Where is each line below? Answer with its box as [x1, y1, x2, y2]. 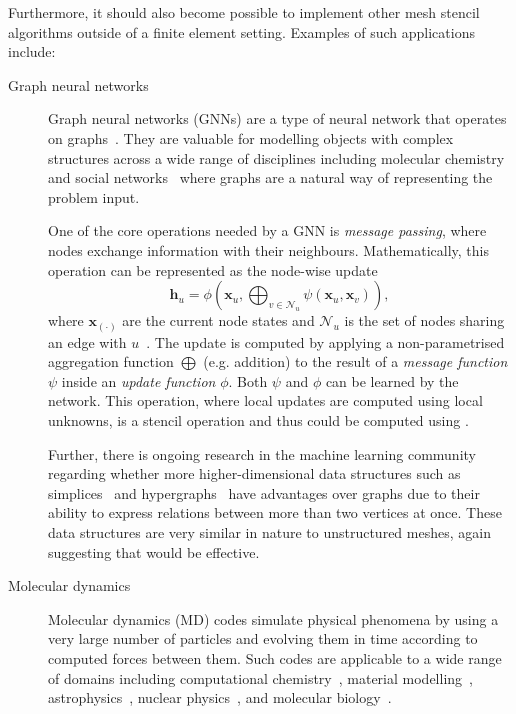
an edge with [48, 331, 127, 352]
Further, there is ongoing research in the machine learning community [48, 443, 476, 464]
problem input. [48, 186, 140, 207]
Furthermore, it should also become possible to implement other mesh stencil [8, 2, 480, 22]
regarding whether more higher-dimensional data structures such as [48, 463, 461, 484]
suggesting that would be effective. [48, 541, 260, 562]
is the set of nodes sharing [344, 310, 505, 331]
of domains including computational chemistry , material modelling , [48, 667, 473, 688]
